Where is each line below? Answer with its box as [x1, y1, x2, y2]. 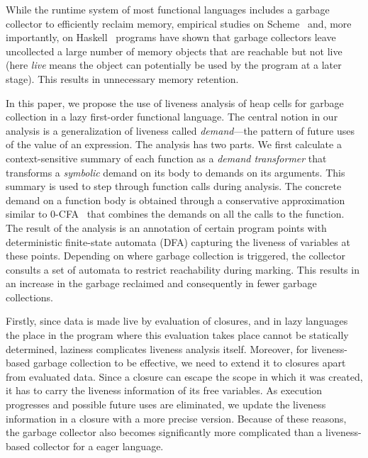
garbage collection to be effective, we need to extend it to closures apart [33, 355, 346, 370]
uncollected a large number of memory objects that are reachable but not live [6, 43, 342, 58]
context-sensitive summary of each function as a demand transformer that [6, 150, 327, 165]
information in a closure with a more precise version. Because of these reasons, [6, 410, 347, 425]
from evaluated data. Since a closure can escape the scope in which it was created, [6, 369, 363, 384]
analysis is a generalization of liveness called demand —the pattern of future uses [6, 123, 355, 138]
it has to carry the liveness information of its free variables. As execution [6, 383, 322, 398]
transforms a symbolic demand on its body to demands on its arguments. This [6, 164, 345, 179]
